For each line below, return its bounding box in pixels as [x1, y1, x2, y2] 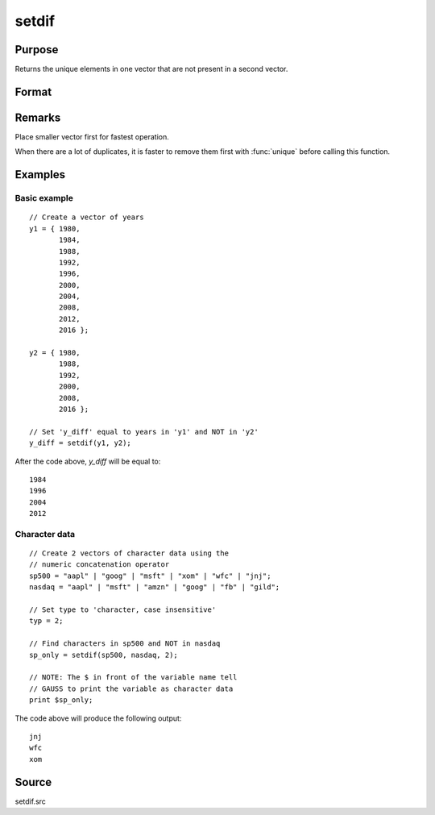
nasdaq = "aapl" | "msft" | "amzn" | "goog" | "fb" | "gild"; [29, 583, 280, 592]
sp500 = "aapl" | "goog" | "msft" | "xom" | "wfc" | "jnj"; [29, 571, 271, 580]
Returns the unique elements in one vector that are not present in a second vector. [14, 64, 288, 74]
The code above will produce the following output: [14, 713, 182, 723]
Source [14, 775, 52, 789]
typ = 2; [29, 617, 64, 626]
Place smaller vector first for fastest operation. [14, 131, 169, 141]
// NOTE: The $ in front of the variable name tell [29, 673, 238, 682]
